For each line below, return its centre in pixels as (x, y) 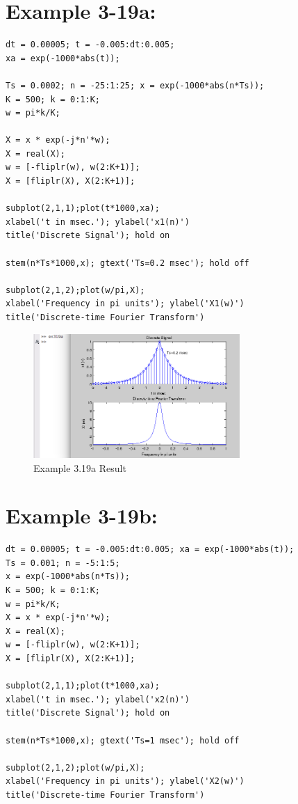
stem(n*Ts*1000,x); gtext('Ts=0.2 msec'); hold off (127, 263)
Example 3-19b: (82, 515)
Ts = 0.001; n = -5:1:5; (63, 563)
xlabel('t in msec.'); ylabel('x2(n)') (98, 699)
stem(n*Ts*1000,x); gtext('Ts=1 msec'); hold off (123, 740)
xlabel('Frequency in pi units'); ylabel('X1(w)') (125, 304)
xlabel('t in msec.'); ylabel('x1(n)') (98, 222)
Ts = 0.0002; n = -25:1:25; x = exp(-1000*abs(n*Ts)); (135, 85)
